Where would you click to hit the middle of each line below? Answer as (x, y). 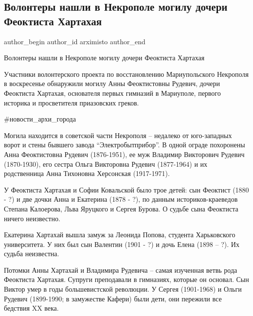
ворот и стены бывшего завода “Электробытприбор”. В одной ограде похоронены (125, 145)
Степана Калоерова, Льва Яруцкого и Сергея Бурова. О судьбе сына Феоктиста (121, 208)
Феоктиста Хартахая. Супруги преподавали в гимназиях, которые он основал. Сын (126, 279)
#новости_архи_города (40, 119)
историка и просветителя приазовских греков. (72, 102)
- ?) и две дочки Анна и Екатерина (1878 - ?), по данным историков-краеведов (121, 199)
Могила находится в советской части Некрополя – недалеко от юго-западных (118, 135)
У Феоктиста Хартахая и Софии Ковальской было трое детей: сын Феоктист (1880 (126, 189)
